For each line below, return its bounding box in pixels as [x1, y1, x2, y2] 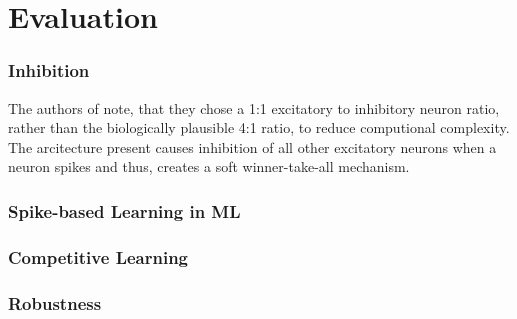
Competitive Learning [8, 244, 189, 269]
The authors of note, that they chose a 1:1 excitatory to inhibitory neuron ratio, [8, 97, 500, 118]
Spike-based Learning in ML [8, 198, 241, 223]
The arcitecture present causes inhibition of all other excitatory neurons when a [8, 136, 497, 157]
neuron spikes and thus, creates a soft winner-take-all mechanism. [8, 156, 410, 177]
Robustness [8, 290, 102, 315]
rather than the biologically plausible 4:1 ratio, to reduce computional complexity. [8, 117, 510, 138]
